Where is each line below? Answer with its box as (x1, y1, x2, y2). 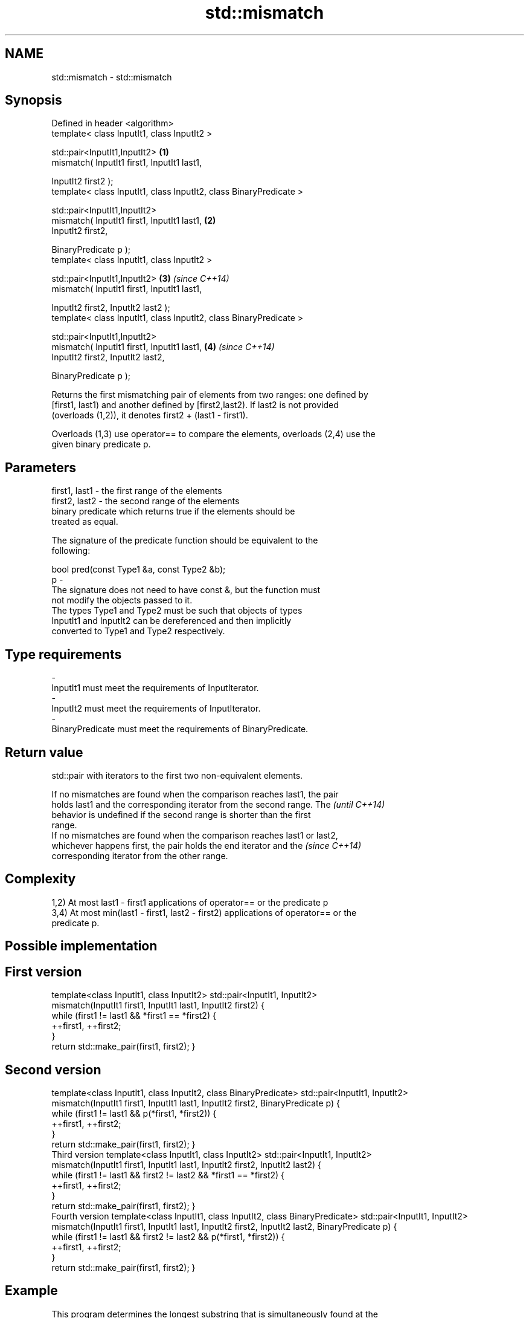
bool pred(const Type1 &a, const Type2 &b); (51, 564, 226, 575)
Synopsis (5, 93, 62, 108)
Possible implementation (5, 938, 158, 954)
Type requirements (5, 646, 122, 662)
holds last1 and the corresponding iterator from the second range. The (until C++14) (51, 799, 385, 810)
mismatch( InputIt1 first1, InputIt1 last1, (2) (51, 215, 216, 226)
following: (51, 545, 91, 556)
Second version (5, 1062, 101, 1077)
